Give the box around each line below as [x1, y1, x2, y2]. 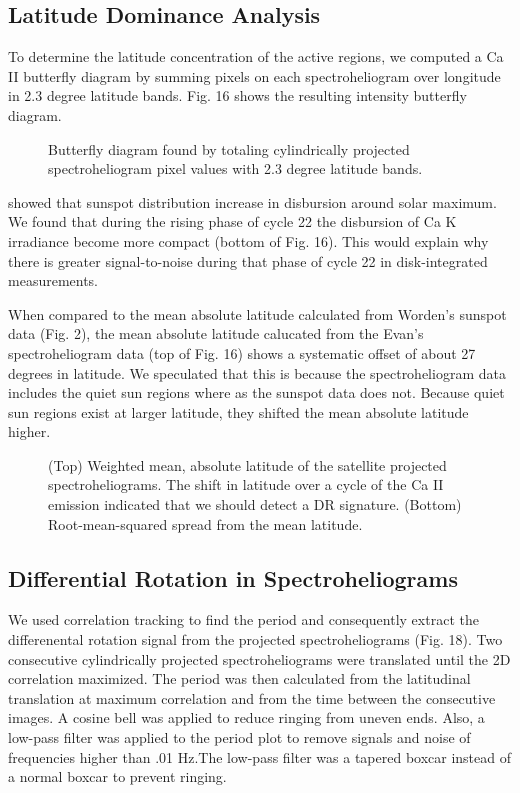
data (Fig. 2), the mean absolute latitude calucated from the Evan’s [8, 323, 424, 344]
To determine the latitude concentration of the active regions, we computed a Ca [8, 46, 504, 67]
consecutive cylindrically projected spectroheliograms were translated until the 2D [8, 648, 511, 669]
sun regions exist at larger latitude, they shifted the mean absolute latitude [8, 401, 469, 422]
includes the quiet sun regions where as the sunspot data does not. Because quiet [8, 382, 505, 403]
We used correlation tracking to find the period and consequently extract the [8, 609, 479, 630]
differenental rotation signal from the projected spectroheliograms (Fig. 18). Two [8, 629, 503, 650]
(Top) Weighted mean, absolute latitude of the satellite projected [48, 454, 447, 475]
